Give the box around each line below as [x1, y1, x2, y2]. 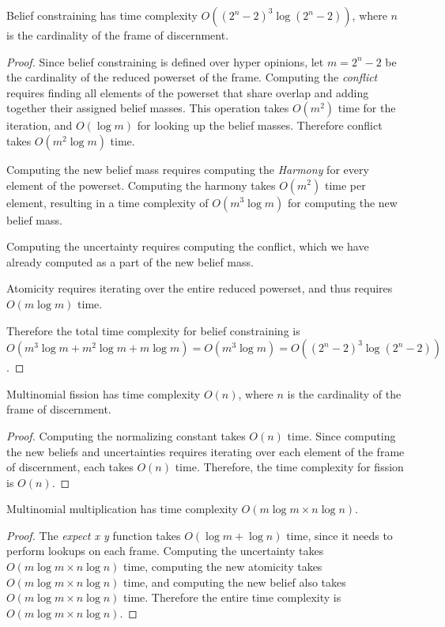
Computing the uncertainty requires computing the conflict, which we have [6, 238, 369, 255]
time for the [338, 100, 396, 116]
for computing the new [288, 194, 398, 210]
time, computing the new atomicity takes [123, 558, 322, 575]
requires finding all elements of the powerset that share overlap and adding [6, 84, 369, 100]
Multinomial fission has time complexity [6, 385, 201, 402]
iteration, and [6, 117, 73, 134]
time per [324, 176, 366, 193]
